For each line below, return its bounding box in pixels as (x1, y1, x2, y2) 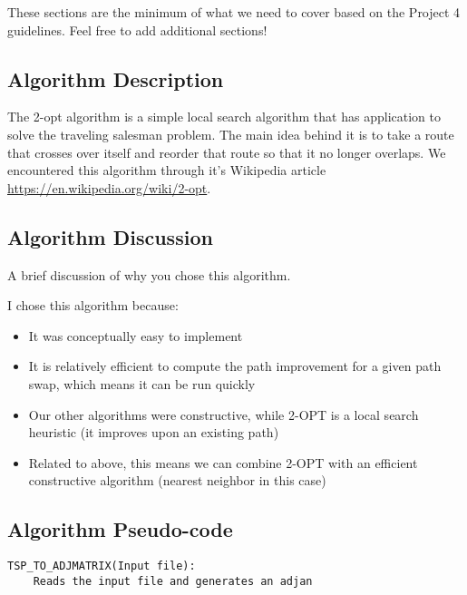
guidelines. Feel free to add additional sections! (7, 20, 268, 39)
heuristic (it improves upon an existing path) (28, 423, 279, 442)
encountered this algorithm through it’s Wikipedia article (7, 161, 326, 180)
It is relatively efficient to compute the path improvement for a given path (28, 356, 442, 376)
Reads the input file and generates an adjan (33, 574, 313, 588)
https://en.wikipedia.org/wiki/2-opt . (7, 178, 211, 197)
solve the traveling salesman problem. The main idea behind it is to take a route (7, 124, 454, 143)
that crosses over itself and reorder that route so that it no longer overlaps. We (7, 142, 446, 161)
